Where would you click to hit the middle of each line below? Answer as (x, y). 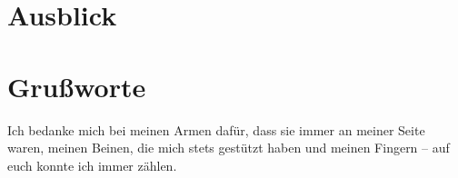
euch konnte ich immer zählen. (92, 165)
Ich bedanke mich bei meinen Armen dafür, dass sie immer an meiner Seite (216, 129)
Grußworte (77, 86)
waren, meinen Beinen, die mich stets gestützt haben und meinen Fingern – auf (229, 148)
